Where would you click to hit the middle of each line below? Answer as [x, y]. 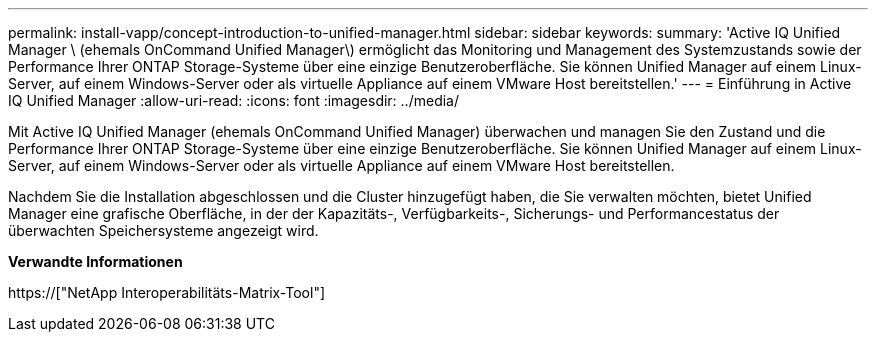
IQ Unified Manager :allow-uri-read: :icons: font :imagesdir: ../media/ [233, 100]
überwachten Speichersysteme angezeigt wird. [163, 230]
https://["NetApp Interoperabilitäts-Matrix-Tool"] [167, 292]
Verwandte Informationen [95, 261]
